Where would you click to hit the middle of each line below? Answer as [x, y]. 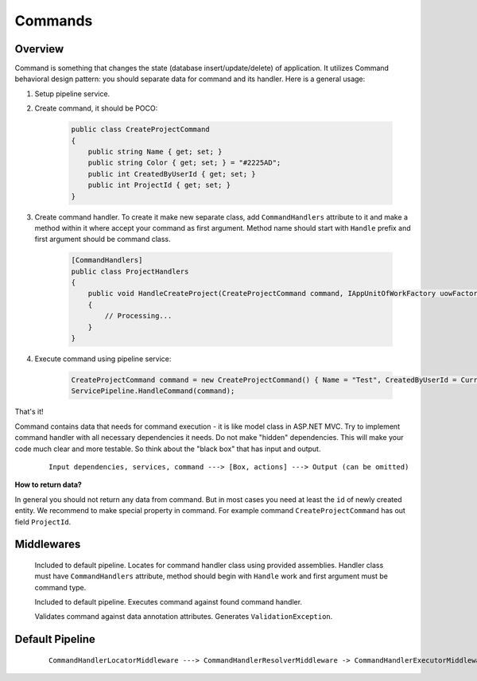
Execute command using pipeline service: [103, 359]
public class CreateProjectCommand [140, 130]
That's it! [29, 412]
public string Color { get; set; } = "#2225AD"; [184, 163]
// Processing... [138, 316]
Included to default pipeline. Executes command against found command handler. [168, 602]
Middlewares [48, 545]
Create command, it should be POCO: [96, 108]
